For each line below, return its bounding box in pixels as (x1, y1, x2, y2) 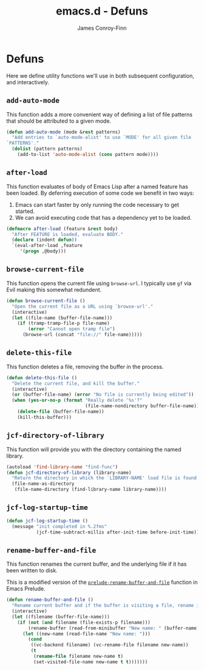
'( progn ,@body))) (19, 248, 67, 254)
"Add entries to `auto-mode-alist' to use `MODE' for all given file (12, 135, 191, 141)
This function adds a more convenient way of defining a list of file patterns (6, 110, 193, 118)
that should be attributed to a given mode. (6, 117, 111, 124)
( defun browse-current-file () (6, 297, 86, 304)
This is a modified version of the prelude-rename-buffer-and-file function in (6, 578, 198, 586)
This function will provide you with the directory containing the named (6, 445, 182, 453)
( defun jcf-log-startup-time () (6, 518, 88, 524)
